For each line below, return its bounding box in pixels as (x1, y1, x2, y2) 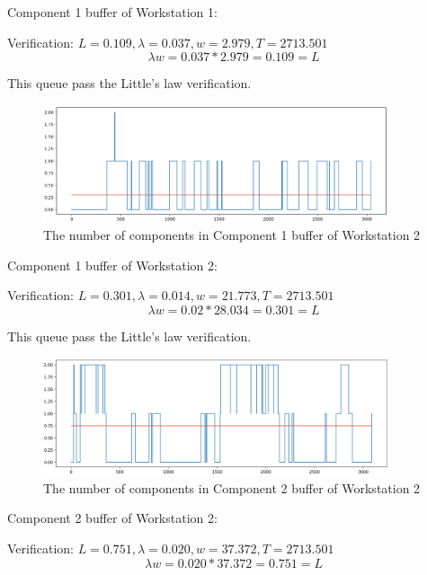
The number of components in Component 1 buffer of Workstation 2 (43, 226, 421, 244)
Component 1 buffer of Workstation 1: (7, 3, 218, 21)
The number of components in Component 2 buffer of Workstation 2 (43, 478, 421, 497)
